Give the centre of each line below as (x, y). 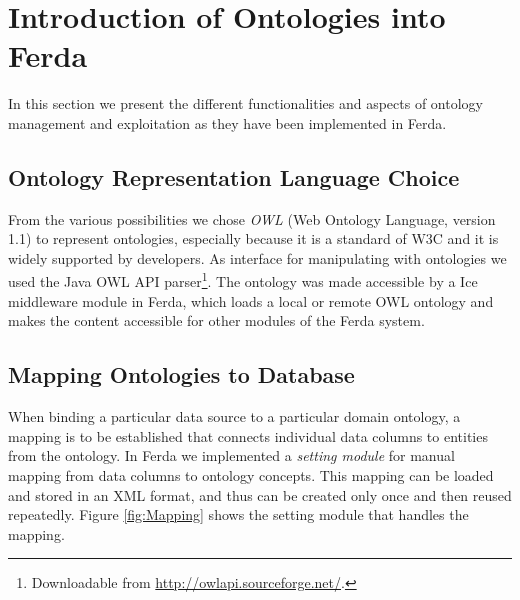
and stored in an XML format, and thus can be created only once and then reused (260, 494)
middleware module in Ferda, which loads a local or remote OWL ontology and (251, 300)
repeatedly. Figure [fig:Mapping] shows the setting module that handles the (238, 514)
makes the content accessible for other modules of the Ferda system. (216, 320)
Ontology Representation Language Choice (234, 176)
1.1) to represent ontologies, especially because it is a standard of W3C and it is (253, 238)
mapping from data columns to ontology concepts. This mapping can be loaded (251, 474)
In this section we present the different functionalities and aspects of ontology (245, 103)
